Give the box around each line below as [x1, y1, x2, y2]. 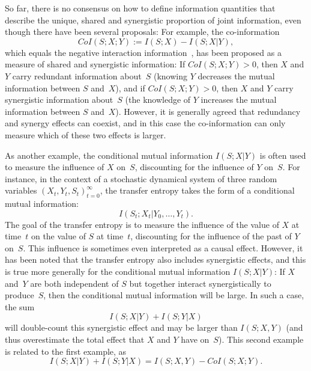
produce [5, 289, 34, 301]
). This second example [218, 333, 304, 346]
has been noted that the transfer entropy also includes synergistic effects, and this [5, 253, 306, 266]
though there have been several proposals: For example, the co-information [5, 25, 280, 38]
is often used [259, 149, 306, 161]
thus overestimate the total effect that [5, 333, 145, 346]
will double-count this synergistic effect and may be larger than [5, 321, 238, 334]
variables [5, 184, 37, 197]
